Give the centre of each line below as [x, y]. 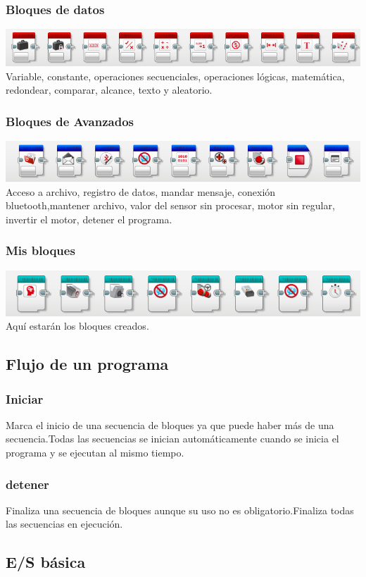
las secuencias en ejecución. [64, 524]
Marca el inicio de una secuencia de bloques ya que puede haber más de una [170, 424]
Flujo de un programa [87, 364]
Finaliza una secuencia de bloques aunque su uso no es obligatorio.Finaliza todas [180, 510]
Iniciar [25, 398]
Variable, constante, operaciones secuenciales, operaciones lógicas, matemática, [175, 76]
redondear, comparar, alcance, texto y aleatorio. [109, 90]
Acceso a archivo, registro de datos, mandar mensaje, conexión [141, 191]
